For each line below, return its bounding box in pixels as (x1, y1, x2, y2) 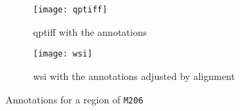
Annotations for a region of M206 (6, 92, 143, 106)
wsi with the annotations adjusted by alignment (33, 68, 235, 83)
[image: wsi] (33, 49, 92, 59)
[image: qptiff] (33, 5, 108, 14)
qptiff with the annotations (33, 24, 147, 39)
